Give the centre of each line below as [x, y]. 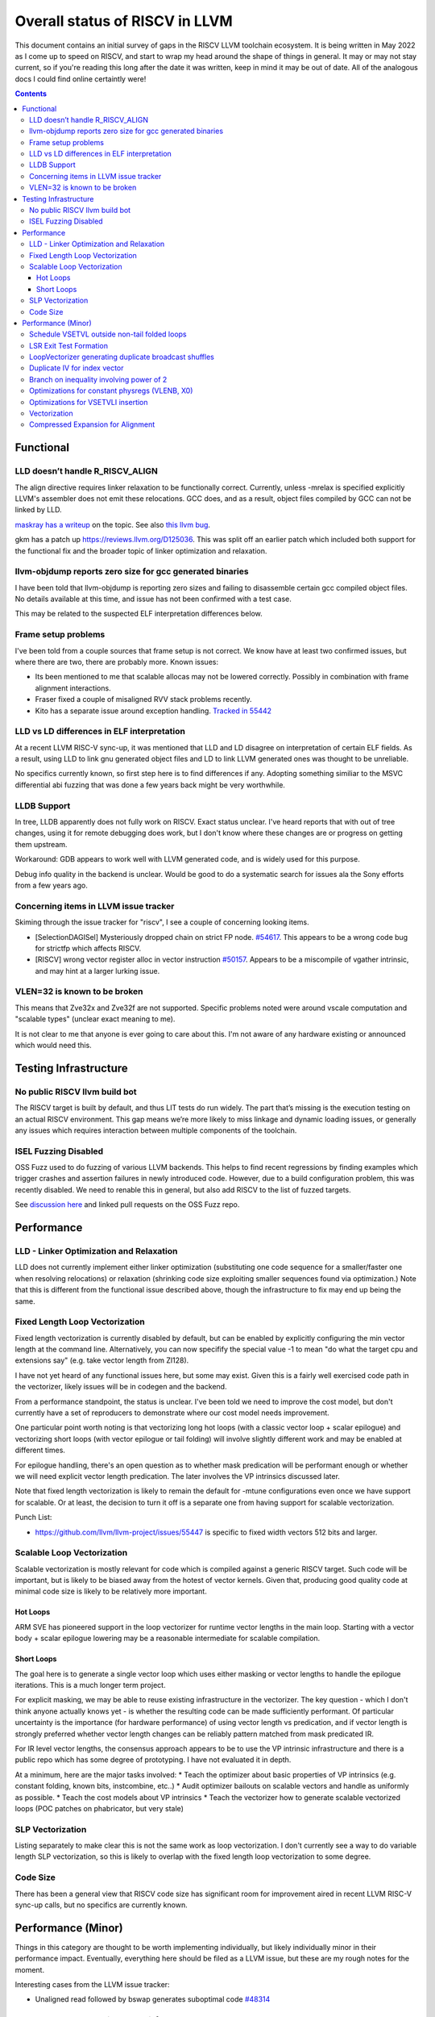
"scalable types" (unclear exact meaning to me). [95, 1019]
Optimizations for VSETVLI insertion [89, 402]
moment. [29, 1969]
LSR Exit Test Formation [69, 345]
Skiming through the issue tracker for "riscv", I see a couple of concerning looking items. [162, 922]
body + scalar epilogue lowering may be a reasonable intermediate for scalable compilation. [168, 1639]
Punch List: [33, 1518]
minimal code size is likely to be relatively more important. [111, 1591]
